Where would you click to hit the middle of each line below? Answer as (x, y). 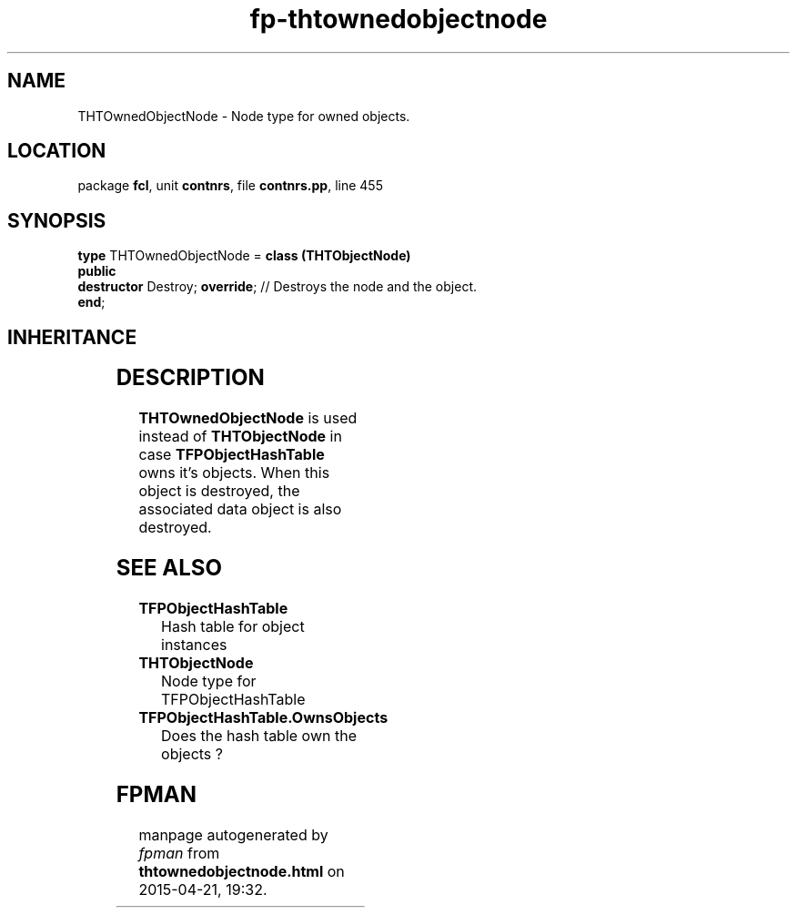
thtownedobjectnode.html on (242, 871)
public (97, 271)
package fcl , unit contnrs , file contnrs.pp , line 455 (230, 186)
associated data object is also (240, 509)
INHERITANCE (72, 337)
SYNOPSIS (57, 220)
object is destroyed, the (219, 491)
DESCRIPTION (190, 378)
